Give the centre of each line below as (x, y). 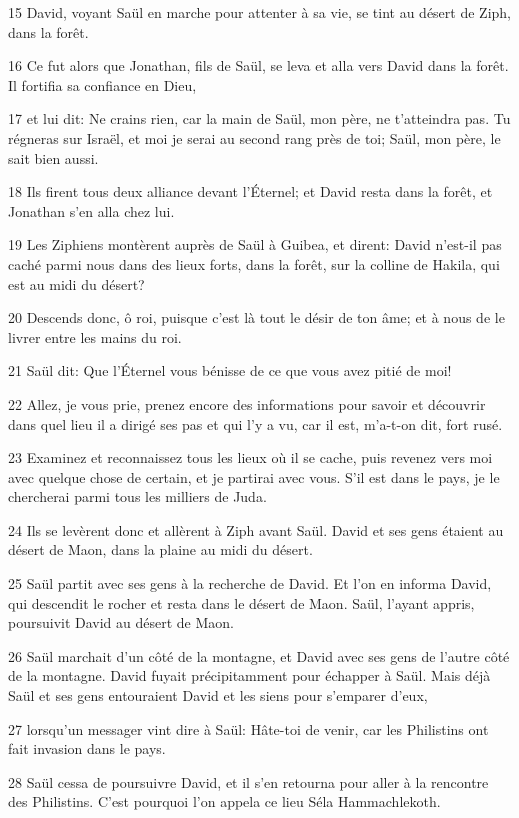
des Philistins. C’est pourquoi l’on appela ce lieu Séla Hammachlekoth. (224, 801)
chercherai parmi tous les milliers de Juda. (137, 496)
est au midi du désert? (76, 283)
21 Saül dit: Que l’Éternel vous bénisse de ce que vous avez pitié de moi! (230, 370)
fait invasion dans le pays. (87, 748)
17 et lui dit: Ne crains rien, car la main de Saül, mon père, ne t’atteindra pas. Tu (259, 118)
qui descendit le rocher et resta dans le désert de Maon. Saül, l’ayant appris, (241, 602)
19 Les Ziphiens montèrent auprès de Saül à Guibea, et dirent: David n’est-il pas (255, 244)
